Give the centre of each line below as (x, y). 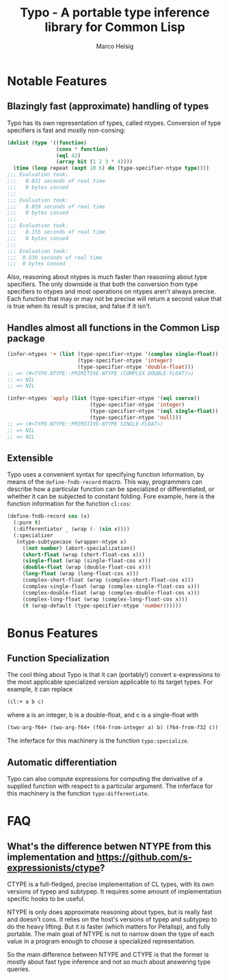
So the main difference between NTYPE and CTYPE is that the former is (108, 954)
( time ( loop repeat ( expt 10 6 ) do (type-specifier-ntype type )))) (111, 168)
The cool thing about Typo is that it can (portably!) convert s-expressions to (114, 675)
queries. (19, 969)
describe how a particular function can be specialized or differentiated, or (111, 489)
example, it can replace (40, 689)
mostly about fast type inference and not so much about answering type (109, 961)
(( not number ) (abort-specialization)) (79, 548)
